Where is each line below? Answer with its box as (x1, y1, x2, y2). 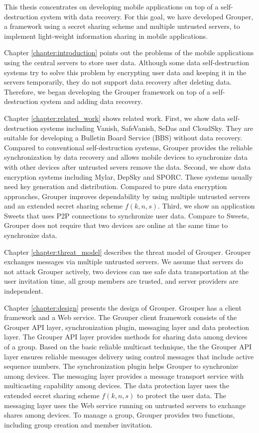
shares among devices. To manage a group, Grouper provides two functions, (4, 410, 235, 420)
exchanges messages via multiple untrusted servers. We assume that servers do (4, 256, 243, 267)
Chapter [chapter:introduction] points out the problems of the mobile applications (4, 47, 254, 58)
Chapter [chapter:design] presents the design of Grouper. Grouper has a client (4, 302, 242, 313)
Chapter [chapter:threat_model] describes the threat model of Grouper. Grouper (4, 246, 251, 257)
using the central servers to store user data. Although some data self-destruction (4, 57, 249, 67)
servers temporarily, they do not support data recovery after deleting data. (4, 77, 232, 87)
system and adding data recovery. (40, 96, 143, 107)
